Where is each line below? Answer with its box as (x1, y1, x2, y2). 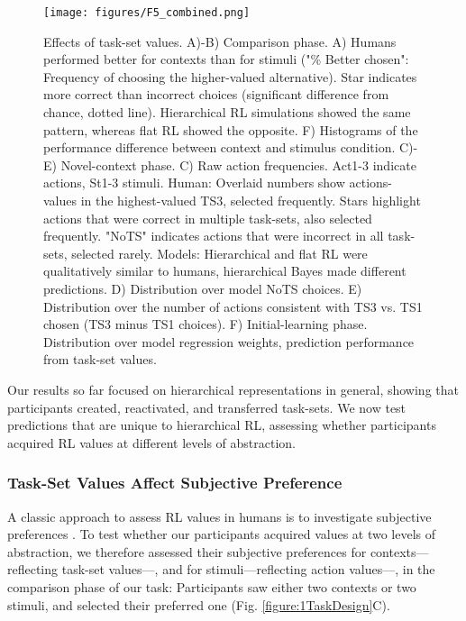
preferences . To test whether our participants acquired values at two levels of (7, 525, 436, 543)
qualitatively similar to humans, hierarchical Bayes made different (43, 261, 407, 280)
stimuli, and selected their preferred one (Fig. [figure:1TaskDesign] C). (7, 595, 390, 614)
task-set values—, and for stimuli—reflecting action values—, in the (61, 560, 435, 579)
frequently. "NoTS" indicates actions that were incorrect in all (43, 226, 384, 245)
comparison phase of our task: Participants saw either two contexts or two (7, 577, 416, 596)
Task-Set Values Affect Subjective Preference (7, 471, 343, 494)
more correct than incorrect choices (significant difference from (43, 85, 389, 104)
